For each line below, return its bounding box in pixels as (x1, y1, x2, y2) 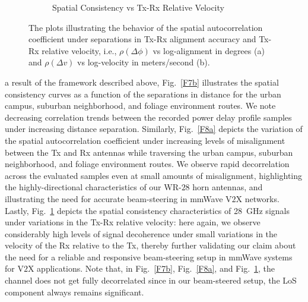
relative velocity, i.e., (42, 44, 117, 56)
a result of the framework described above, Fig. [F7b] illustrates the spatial (5, 75, 279, 88)
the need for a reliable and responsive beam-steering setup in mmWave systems (5, 250, 293, 263)
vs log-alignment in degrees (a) (153, 44, 265, 56)
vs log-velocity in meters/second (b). (77, 56, 210, 68)
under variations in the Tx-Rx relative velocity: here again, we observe (5, 216, 261, 228)
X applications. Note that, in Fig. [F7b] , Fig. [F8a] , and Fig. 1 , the (27, 262, 275, 275)
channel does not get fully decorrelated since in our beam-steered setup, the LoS (5, 274, 297, 287)
